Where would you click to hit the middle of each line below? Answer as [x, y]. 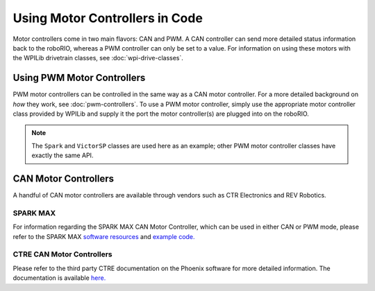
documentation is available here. [59, 278]
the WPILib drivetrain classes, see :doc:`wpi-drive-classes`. [98, 58]
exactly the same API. [62, 155]
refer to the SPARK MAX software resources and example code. [104, 236]
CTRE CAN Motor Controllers [62, 254]
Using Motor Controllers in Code [108, 18]
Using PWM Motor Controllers [79, 78]
